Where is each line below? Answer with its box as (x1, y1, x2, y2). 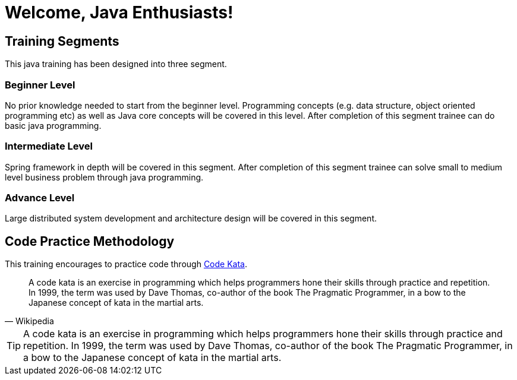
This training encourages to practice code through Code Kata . (5, 259, 248, 270)
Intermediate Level (5, 140, 93, 153)
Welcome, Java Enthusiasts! (5, 2, 234, 23)
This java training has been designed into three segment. (5, 59, 227, 69)
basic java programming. (5, 120, 102, 131)
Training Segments (5, 33, 119, 49)
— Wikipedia (5, 316, 54, 327)
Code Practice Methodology (5, 233, 175, 249)
